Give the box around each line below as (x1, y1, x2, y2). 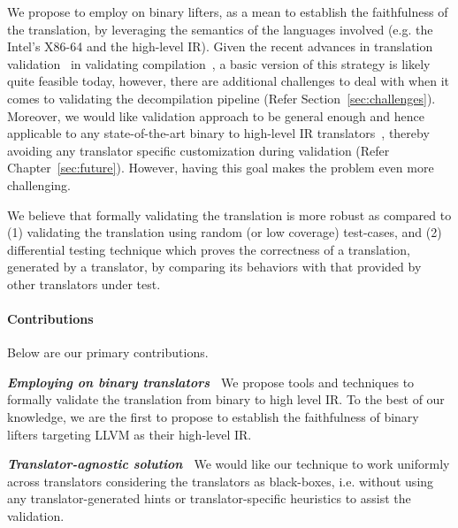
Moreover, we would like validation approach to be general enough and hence (7, 106, 424, 125)
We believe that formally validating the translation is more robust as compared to (7, 205, 452, 224)
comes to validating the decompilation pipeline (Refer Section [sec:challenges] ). (7, 88, 436, 107)
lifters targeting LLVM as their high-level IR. (7, 425, 252, 443)
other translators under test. (7, 274, 161, 293)
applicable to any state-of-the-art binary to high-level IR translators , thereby (7, 124, 430, 142)
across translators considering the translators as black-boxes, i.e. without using (7, 471, 434, 490)
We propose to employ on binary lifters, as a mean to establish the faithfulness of (7, 3, 448, 20)
